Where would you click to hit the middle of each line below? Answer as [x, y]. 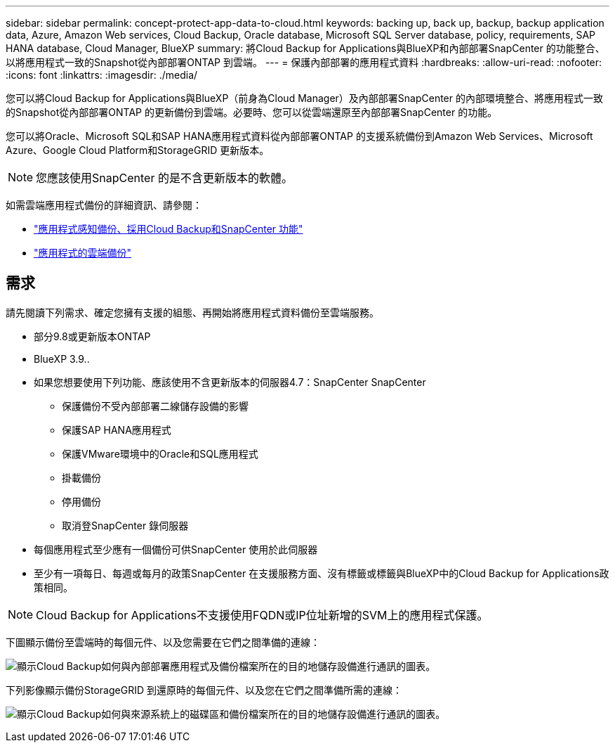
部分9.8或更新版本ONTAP [92, 336]
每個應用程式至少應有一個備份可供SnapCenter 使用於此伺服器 [176, 549]
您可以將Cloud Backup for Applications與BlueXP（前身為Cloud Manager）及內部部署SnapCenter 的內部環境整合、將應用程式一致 [304, 98]
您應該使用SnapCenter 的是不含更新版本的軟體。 [164, 178]
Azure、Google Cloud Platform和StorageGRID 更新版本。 [138, 150]
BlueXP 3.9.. [62, 359]
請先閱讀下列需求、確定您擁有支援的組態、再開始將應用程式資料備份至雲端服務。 [192, 312]
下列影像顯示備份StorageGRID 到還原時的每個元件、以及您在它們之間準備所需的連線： [204, 690]
